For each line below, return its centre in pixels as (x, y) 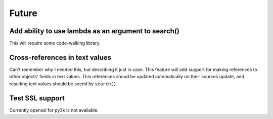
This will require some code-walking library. (55, 43)
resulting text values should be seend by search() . (63, 84)
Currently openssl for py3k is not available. (54, 110)
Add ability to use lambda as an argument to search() (94, 31)
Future (24, 13)
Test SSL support (37, 98)
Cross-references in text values (60, 57)
